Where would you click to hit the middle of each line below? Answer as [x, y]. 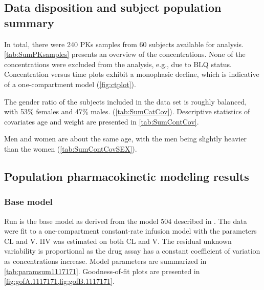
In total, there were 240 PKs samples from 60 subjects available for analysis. [124, 44]
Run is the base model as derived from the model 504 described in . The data [126, 221]
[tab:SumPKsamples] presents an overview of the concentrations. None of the [125, 54]
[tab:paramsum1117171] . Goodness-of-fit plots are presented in [102, 271]
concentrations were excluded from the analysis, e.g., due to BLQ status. [118, 64]
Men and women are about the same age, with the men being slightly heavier [125, 139]
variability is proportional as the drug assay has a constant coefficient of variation [132, 251]
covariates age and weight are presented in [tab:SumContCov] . [102, 121]
